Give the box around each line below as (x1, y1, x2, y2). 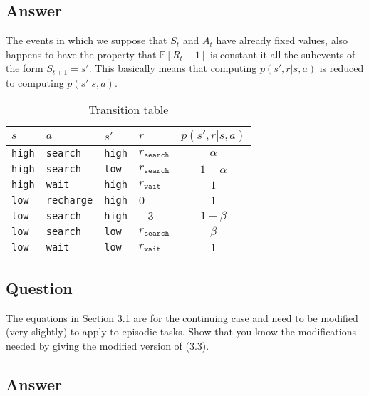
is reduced (319, 61, 364, 75)
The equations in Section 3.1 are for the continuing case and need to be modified (6, 310, 358, 325)
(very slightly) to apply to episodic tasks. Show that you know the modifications (6, 324, 357, 339)
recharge (46, 194, 93, 207)
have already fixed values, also (216, 33, 348, 48)
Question (6, 276, 73, 298)
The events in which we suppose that (6, 33, 167, 48)
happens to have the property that (6, 46, 157, 61)
